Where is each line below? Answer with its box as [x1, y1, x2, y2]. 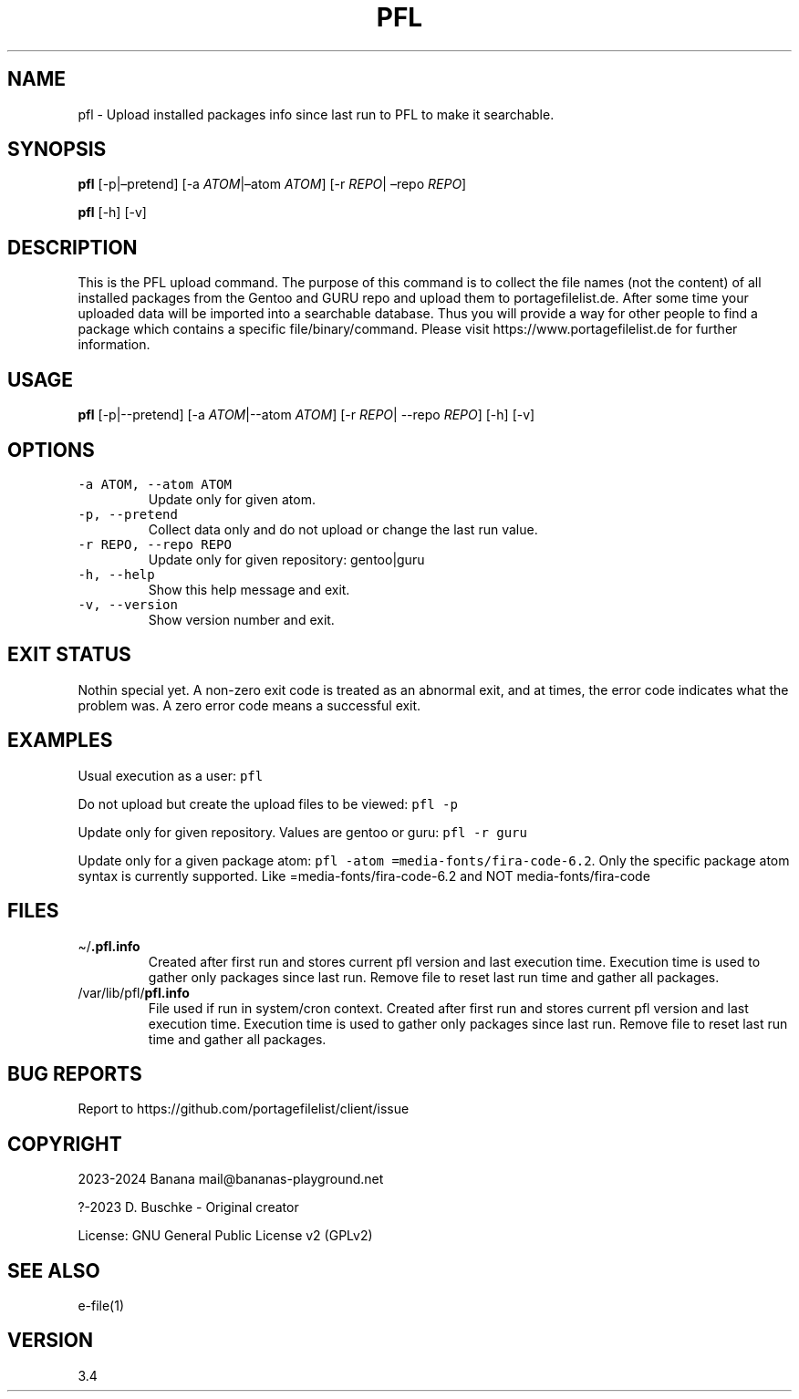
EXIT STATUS [7, 643, 131, 667]
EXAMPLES [7, 729, 113, 752]
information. [78, 337, 150, 353]
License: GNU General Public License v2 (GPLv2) [78, 1228, 373, 1244]
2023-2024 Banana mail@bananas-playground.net [78, 1171, 384, 1187]
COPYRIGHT [7, 1132, 122, 1155]
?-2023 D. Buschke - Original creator [78, 1199, 299, 1216]
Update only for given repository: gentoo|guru [148, 551, 425, 567]
